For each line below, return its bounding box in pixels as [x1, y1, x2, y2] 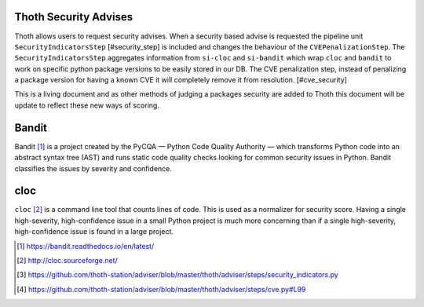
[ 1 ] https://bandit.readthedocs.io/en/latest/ [16, 241, 155, 250]
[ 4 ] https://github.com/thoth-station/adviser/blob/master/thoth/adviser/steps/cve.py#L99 [16, 284, 306, 294]
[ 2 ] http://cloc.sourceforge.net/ [16, 256, 118, 265]
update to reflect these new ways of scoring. [14, 101, 160, 110]
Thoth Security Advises [14, 10, 133, 24]
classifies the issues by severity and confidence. [14, 163, 173, 173]
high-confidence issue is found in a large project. [14, 227, 174, 236]
